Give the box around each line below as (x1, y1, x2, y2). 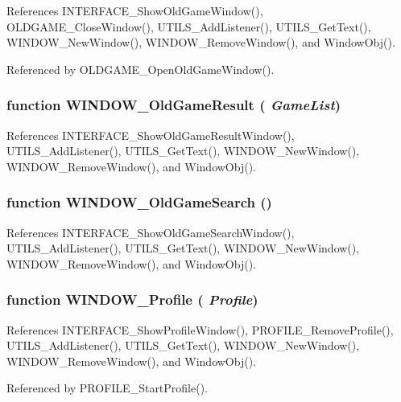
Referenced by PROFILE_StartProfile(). (6, 379, 209, 396)
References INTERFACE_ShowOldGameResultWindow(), (6, 126, 295, 143)
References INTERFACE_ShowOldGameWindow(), (6, 2, 263, 18)
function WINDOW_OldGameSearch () (6, 192, 272, 212)
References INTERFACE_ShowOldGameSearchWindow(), (6, 224, 295, 240)
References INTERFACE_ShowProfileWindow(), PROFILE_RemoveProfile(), (6, 321, 394, 338)
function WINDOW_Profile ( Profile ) (6, 289, 258, 310)
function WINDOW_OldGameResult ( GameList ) (6, 95, 341, 115)
